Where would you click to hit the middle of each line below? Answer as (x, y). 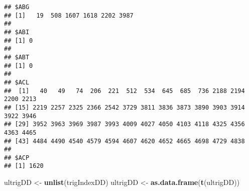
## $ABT (17, 57)
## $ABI (17, 32)
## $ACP (17, 158)
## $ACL (17, 82)
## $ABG (17, 7)
